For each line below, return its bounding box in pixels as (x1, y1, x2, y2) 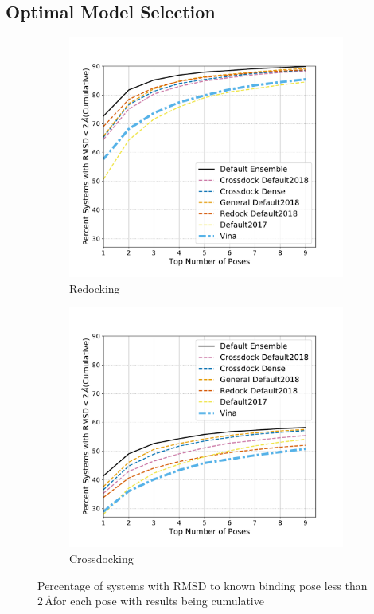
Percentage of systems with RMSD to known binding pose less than (37, 577, 368, 593)
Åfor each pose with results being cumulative (45, 592, 264, 609)
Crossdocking (69, 549, 134, 566)
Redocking (69, 280, 120, 296)
